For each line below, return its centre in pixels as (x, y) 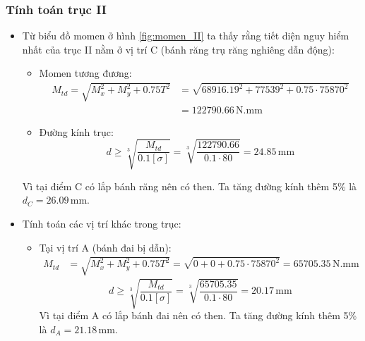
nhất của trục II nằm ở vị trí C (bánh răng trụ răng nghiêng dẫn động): (178, 49)
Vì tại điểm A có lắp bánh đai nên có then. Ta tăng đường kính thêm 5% (198, 315)
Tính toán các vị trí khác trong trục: (102, 223)
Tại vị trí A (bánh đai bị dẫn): (105, 247)
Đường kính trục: (76, 131)
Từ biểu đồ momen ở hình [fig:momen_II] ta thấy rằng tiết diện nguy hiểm (186, 36)
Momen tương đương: (85, 73)
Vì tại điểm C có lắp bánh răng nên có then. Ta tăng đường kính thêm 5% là (190, 186)
